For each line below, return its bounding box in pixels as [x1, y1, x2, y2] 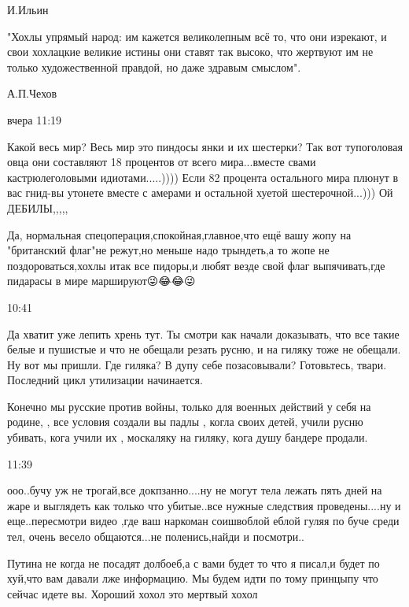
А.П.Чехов [7, 85, 57, 102]
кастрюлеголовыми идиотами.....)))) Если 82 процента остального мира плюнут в [7, 168, 399, 185]
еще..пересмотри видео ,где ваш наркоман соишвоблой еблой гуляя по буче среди [7, 513, 400, 529]
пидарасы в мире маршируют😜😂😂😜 [7, 272, 196, 289]
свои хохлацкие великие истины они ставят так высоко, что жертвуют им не [7, 43, 374, 60]
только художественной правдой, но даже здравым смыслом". [7, 58, 301, 75]
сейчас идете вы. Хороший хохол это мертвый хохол [7, 585, 258, 601]
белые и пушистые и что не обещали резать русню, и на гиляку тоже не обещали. [7, 341, 401, 357]
